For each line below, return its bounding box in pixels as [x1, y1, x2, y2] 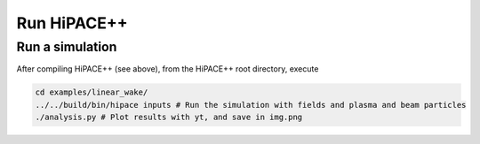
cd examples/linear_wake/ [35, 87, 148, 97]
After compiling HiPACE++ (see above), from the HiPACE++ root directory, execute [16, 64, 319, 74]
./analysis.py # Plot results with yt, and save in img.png [35, 112, 303, 123]
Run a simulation [16, 39, 117, 55]
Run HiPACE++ [16, 13, 128, 33]
